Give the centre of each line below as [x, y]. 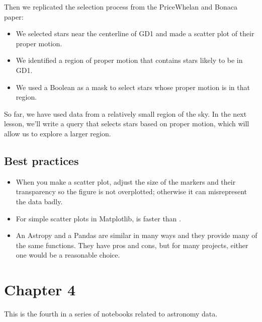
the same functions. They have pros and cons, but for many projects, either [132, 245]
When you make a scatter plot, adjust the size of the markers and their [126, 181]
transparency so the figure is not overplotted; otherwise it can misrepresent [132, 191]
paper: [14, 16]
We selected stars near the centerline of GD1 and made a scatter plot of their [135, 33]
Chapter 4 [40, 290]
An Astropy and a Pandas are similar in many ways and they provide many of [137, 235]
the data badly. [39, 201]
